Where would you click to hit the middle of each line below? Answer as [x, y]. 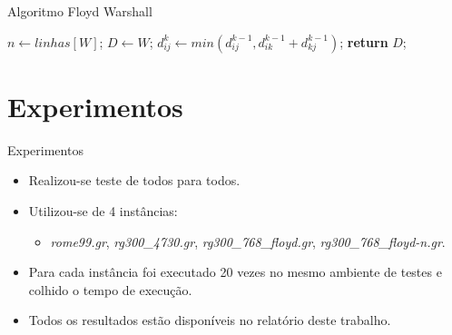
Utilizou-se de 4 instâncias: [103, 210]
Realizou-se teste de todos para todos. [134, 180]
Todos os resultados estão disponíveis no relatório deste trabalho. [210, 320]
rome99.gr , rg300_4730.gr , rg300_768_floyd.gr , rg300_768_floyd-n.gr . [248, 241]
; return [364, 41]
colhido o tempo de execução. [110, 289]
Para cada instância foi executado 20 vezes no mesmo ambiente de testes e [235, 272]
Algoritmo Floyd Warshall [80, 11]
